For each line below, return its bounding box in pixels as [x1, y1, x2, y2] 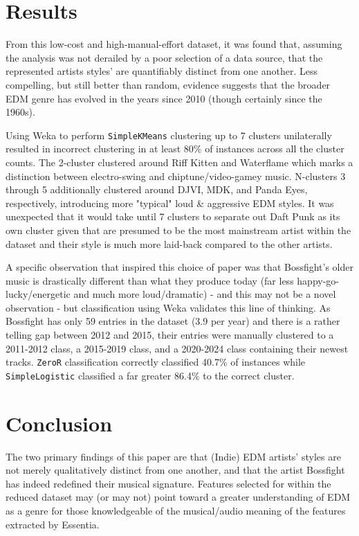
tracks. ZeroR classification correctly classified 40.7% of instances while [6, 355, 306, 369]
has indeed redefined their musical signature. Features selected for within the [6, 476, 331, 490]
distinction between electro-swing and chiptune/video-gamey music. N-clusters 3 [6, 168, 346, 183]
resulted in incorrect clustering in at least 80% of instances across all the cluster [6, 141, 344, 156]
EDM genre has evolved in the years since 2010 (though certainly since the [6, 91, 322, 105]
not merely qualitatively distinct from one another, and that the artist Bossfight [6, 463, 345, 477]
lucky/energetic [6, 287, 71, 301]
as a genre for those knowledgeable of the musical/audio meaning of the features [6, 503, 346, 518]
